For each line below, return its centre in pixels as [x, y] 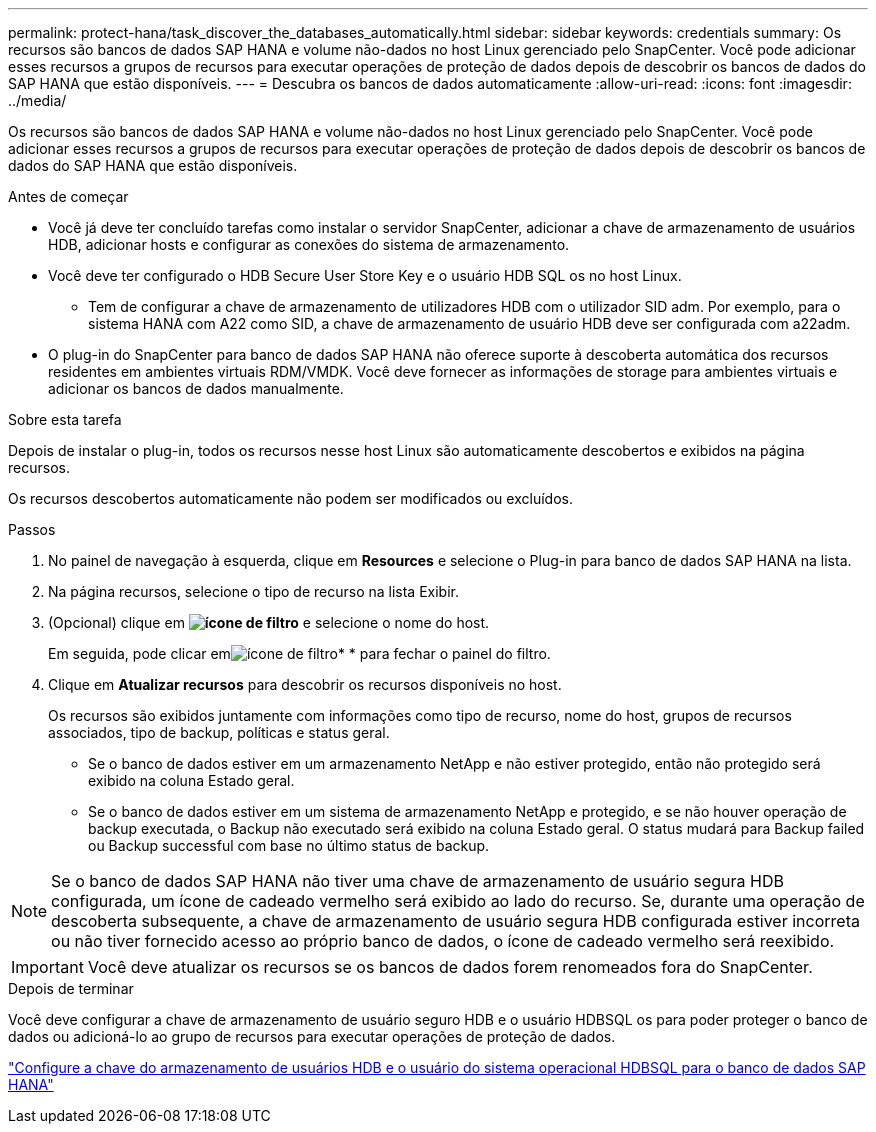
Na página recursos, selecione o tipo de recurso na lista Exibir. [253, 591]
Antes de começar [68, 196]
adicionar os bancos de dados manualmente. [196, 388]
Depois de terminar [71, 988]
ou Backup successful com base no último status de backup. [289, 845]
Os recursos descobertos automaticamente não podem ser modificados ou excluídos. [290, 498]
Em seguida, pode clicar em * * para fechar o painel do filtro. [299, 653]
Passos [32, 529]
